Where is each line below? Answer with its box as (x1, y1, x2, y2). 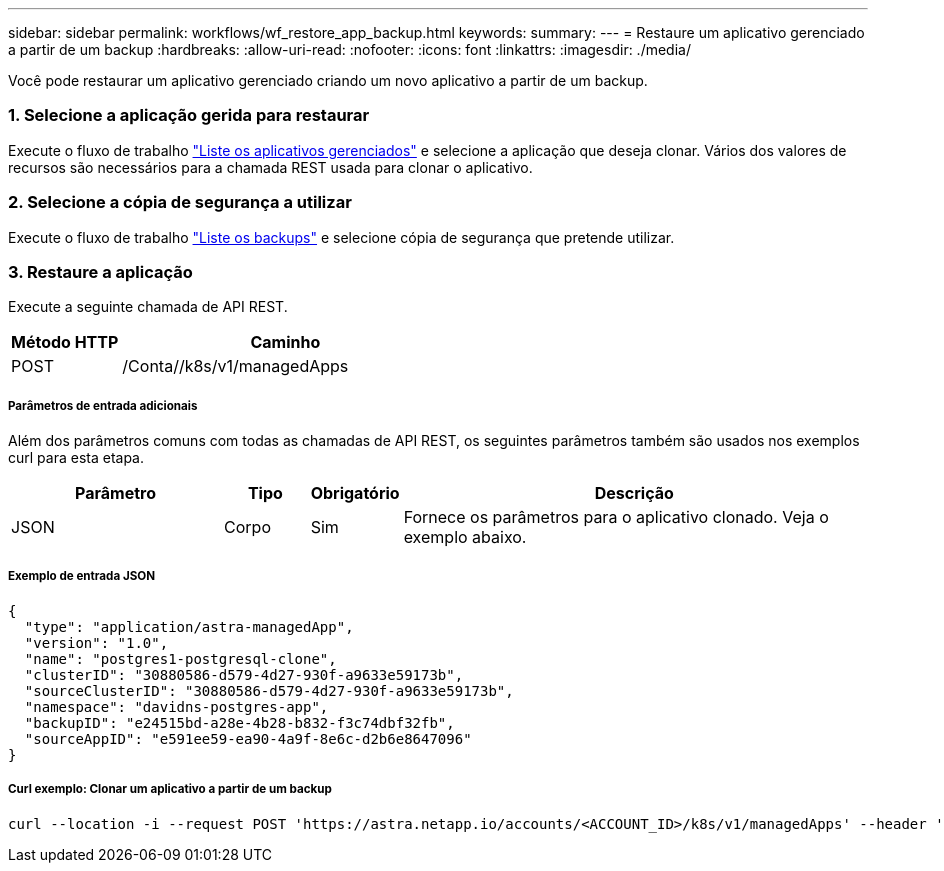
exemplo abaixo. (403, 527, 527, 548)
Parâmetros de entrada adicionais (8, 398, 198, 413)
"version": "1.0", (24, 634, 169, 651)
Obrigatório (310, 483, 400, 504)
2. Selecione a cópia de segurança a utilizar (8, 192, 352, 213)
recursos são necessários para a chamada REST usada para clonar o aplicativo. (8, 158, 533, 176)
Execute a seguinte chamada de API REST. (8, 298, 288, 316)
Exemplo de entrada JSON (8, 569, 156, 584)
